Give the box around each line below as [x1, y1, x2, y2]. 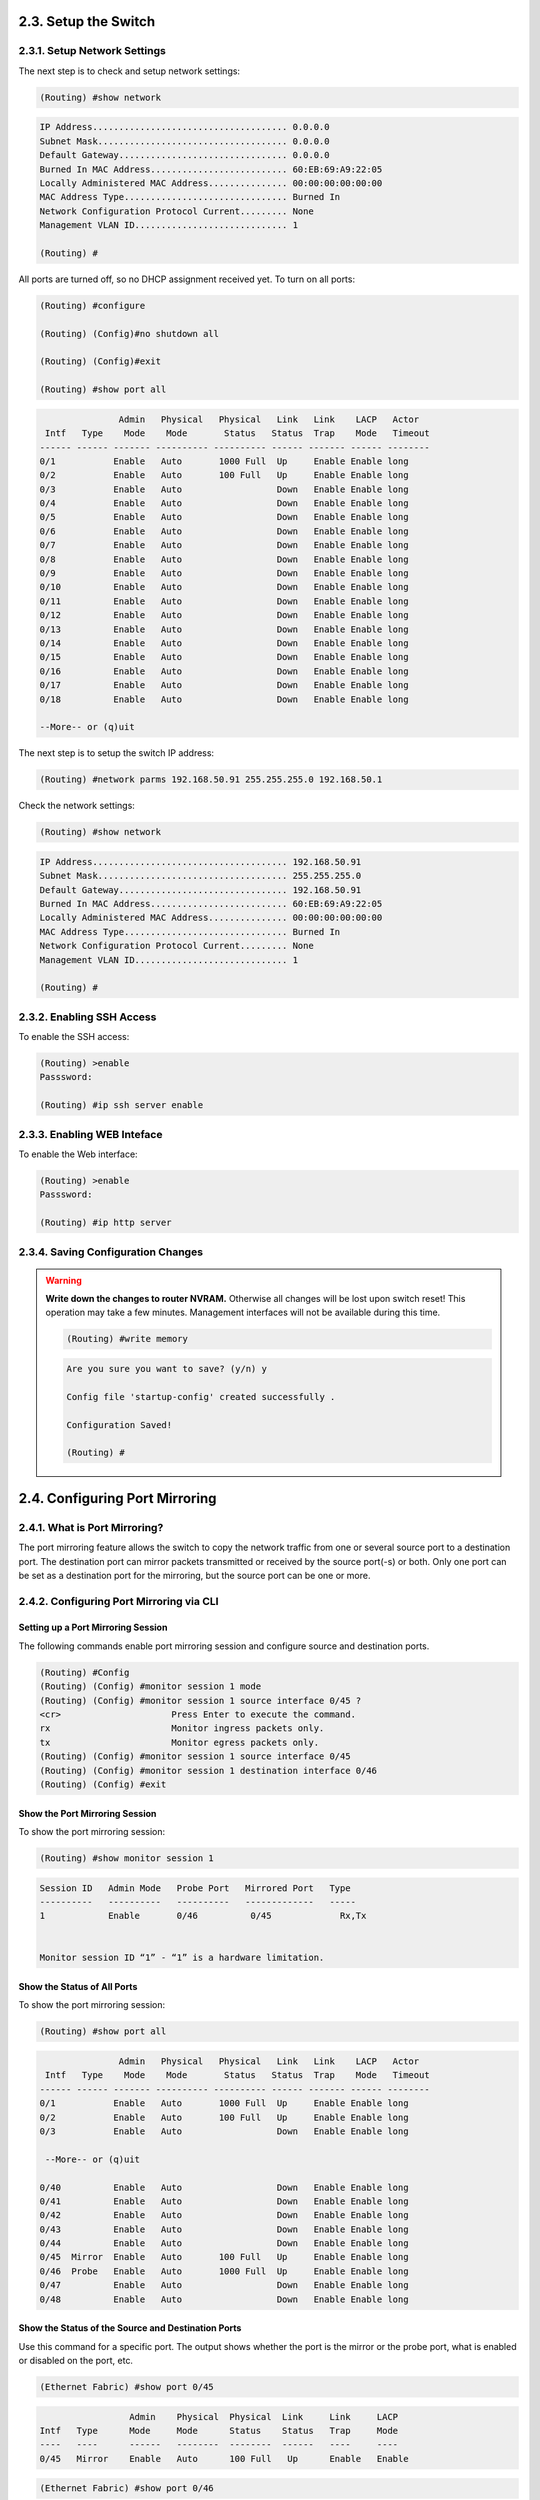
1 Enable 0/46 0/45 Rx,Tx [39, 1910, 367, 1922]
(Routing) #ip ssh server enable [39, 1100, 204, 1111]
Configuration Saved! [66, 1419, 173, 1430]
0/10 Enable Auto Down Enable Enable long [39, 581, 409, 593]
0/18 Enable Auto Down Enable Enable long [39, 693, 409, 705]
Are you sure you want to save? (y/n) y [66, 1363, 267, 1375]
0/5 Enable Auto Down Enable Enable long [39, 511, 409, 523]
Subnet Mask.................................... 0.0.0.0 [39, 135, 330, 147]
